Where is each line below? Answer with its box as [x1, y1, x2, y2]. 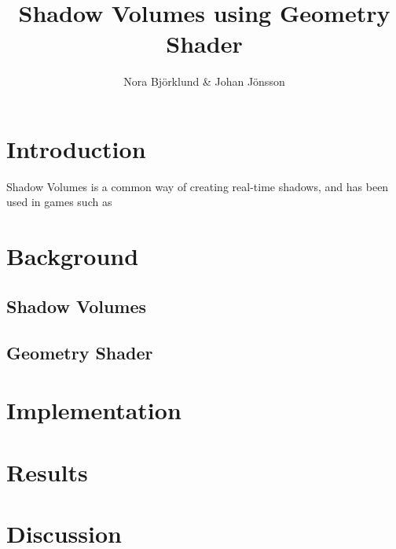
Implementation [6, 394, 181, 426]
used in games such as [6, 193, 112, 210]
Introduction [6, 132, 146, 164]
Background [6, 240, 139, 272]
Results [6, 455, 88, 488]
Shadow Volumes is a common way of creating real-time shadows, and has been [6, 178, 389, 194]
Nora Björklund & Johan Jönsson [123, 73, 285, 90]
